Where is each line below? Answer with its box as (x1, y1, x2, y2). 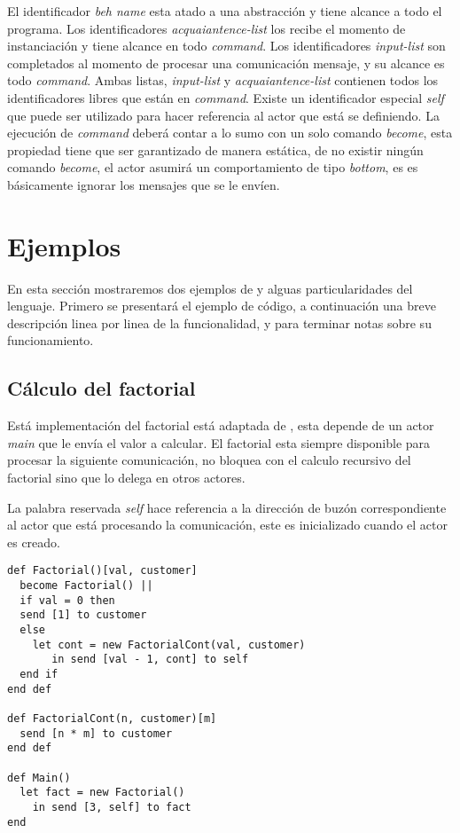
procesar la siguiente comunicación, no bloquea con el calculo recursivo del (7, 451, 411, 469)
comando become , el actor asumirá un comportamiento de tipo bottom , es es (7, 158, 418, 177)
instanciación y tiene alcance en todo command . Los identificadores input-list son (7, 36, 446, 55)
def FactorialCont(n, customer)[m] (7, 711, 217, 725)
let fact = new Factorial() (19, 786, 185, 799)
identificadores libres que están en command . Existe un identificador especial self (7, 88, 444, 106)
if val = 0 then (19, 593, 115, 607)
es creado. (7, 532, 60, 551)
